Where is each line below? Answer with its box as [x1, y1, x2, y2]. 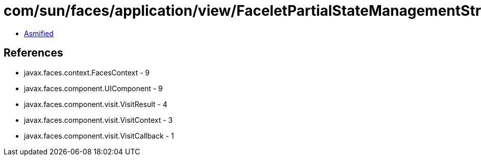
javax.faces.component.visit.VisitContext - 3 [24, 115, 173, 124]
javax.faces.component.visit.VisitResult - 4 [24, 99, 167, 109]
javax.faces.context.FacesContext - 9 [24, 68, 150, 77]
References [4, 46, 63, 60]
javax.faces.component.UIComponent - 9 [24, 84, 163, 93]
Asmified [24, 29, 54, 38]
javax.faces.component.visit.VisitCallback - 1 [24, 131, 174, 140]
